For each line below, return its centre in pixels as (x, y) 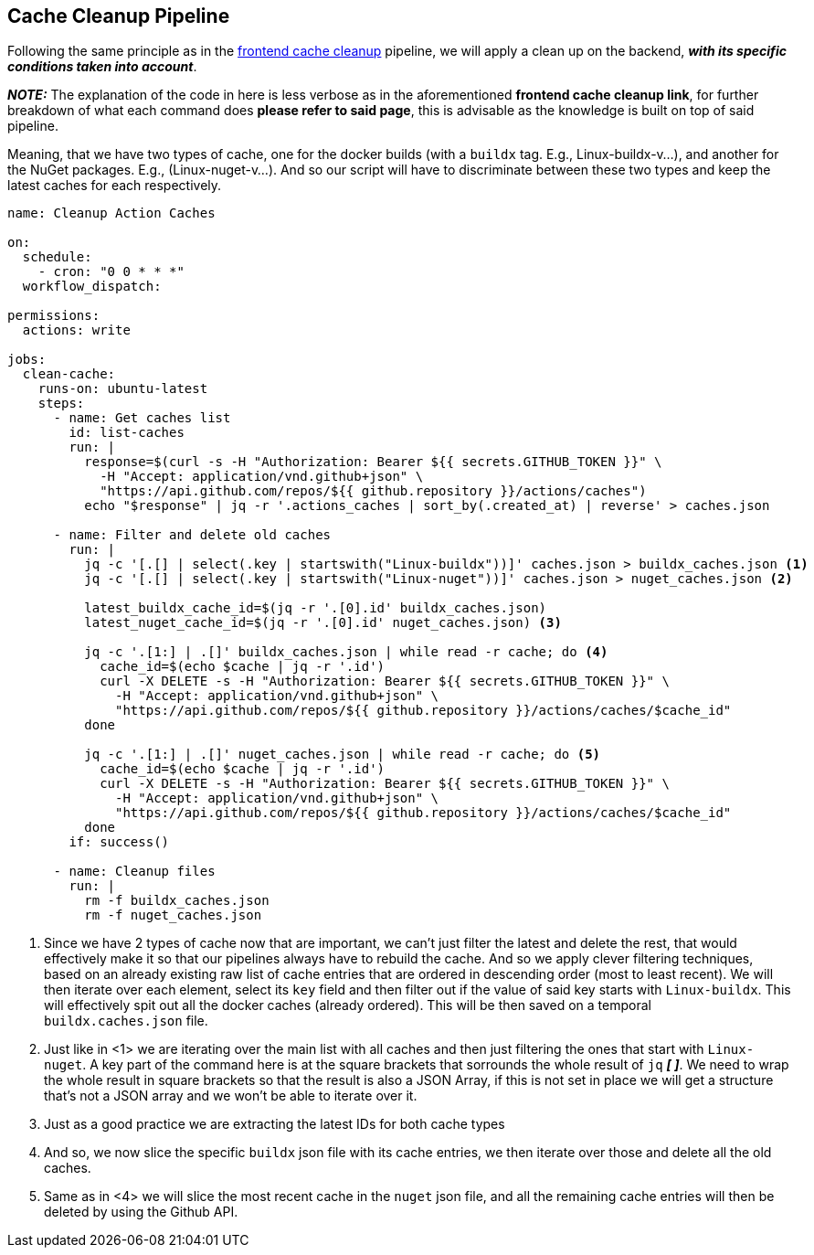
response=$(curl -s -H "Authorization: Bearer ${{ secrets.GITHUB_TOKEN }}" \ (373, 462)
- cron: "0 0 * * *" (111, 272)
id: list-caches (127, 433)
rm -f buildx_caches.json (177, 901)
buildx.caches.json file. (126, 1021)
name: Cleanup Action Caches (111, 213)
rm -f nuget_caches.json (173, 915)
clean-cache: (69, 374)
